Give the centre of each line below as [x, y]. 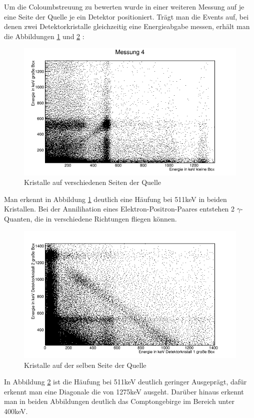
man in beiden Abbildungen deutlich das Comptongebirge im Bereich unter [119, 401]
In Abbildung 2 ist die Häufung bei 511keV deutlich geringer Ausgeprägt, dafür [125, 382]
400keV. [16, 411]
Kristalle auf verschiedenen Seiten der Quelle [93, 182]
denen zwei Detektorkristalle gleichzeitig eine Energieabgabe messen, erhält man [127, 26]
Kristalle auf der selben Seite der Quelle [85, 365]
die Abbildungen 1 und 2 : [44, 36]
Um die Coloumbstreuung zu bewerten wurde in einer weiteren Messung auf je [124, 7]
